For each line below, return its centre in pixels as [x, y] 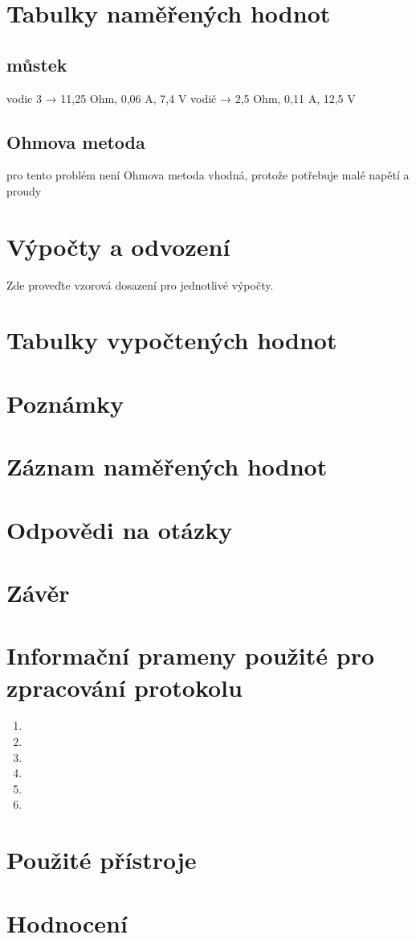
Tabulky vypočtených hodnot [172, 340]
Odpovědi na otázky [120, 529]
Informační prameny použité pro [191, 655]
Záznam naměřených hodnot [167, 466]
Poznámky [65, 403]
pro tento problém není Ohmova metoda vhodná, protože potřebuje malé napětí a [208, 175]
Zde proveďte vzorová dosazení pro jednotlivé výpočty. [140, 284]
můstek [37, 64]
